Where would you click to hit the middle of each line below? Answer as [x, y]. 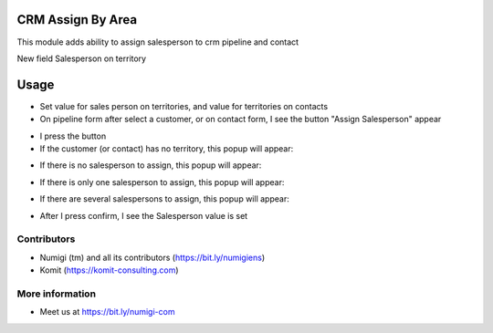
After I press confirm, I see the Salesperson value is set [144, 215]
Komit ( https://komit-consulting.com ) [109, 270]
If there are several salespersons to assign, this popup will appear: [164, 199]
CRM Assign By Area [77, 20]
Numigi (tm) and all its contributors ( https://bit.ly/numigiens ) [152, 257]
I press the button [73, 136]
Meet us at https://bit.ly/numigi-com [107, 312]
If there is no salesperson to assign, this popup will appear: [151, 165]
